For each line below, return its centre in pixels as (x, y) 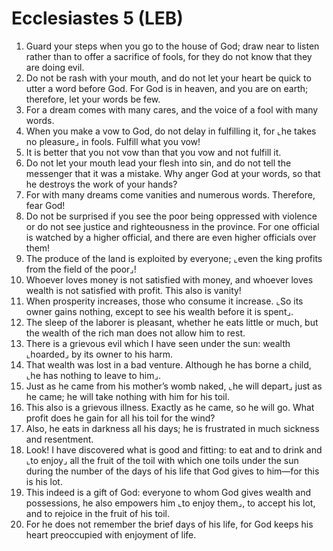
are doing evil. (55, 67)
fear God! (45, 205)
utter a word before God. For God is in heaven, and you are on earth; (167, 88)
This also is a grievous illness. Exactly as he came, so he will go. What (170, 407)
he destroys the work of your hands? (101, 184)
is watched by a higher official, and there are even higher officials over (171, 237)
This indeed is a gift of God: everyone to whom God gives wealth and (168, 492)
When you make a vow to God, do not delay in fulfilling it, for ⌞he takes (171, 131)
